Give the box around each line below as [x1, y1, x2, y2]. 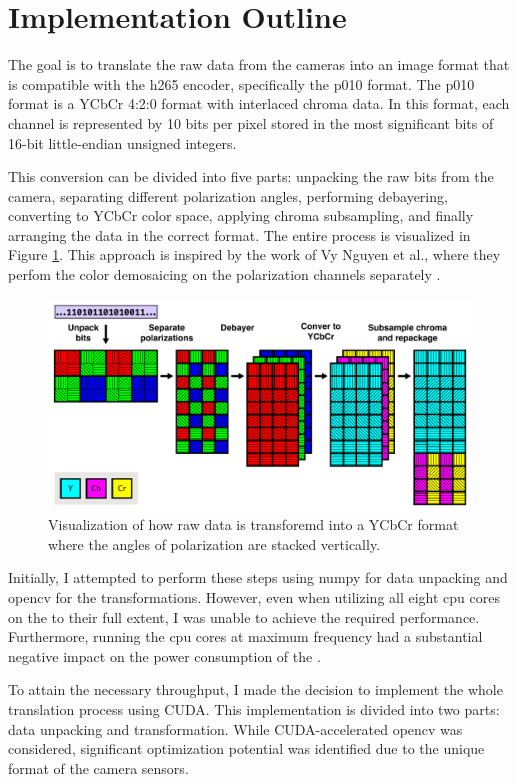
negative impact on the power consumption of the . [8, 645, 321, 666]
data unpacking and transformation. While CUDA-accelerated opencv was [8, 718, 463, 739]
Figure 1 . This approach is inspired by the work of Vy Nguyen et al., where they [8, 244, 501, 265]
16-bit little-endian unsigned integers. [8, 132, 237, 153]
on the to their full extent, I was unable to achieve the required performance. [8, 606, 480, 627]
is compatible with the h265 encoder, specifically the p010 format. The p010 [8, 73, 475, 94]
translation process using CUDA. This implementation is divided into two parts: [8, 699, 500, 719]
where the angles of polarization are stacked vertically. [48, 533, 381, 554]
